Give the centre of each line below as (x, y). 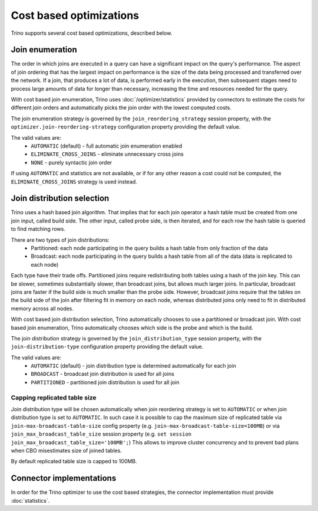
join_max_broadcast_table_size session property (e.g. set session (101, 434)
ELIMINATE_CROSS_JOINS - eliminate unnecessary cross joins (107, 154)
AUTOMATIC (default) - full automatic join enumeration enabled (107, 146)
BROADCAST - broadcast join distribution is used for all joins (103, 374)
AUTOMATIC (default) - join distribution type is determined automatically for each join (134, 366)
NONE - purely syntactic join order (72, 162)
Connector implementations (64, 478)
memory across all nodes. (42, 308)
